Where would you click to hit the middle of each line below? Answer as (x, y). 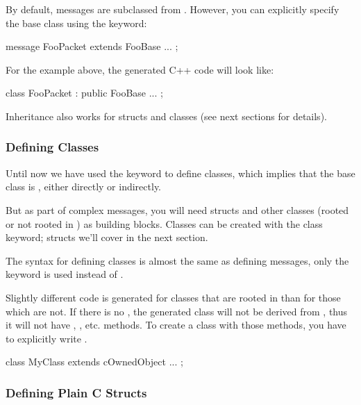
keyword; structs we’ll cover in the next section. (107, 237)
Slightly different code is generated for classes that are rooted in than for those (173, 297)
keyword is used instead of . (65, 274)
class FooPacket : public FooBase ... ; (84, 93)
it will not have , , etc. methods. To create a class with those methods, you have (176, 325)
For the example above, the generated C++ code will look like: (140, 69)
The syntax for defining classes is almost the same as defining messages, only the (177, 260)
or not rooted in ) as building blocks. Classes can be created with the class (164, 223)
